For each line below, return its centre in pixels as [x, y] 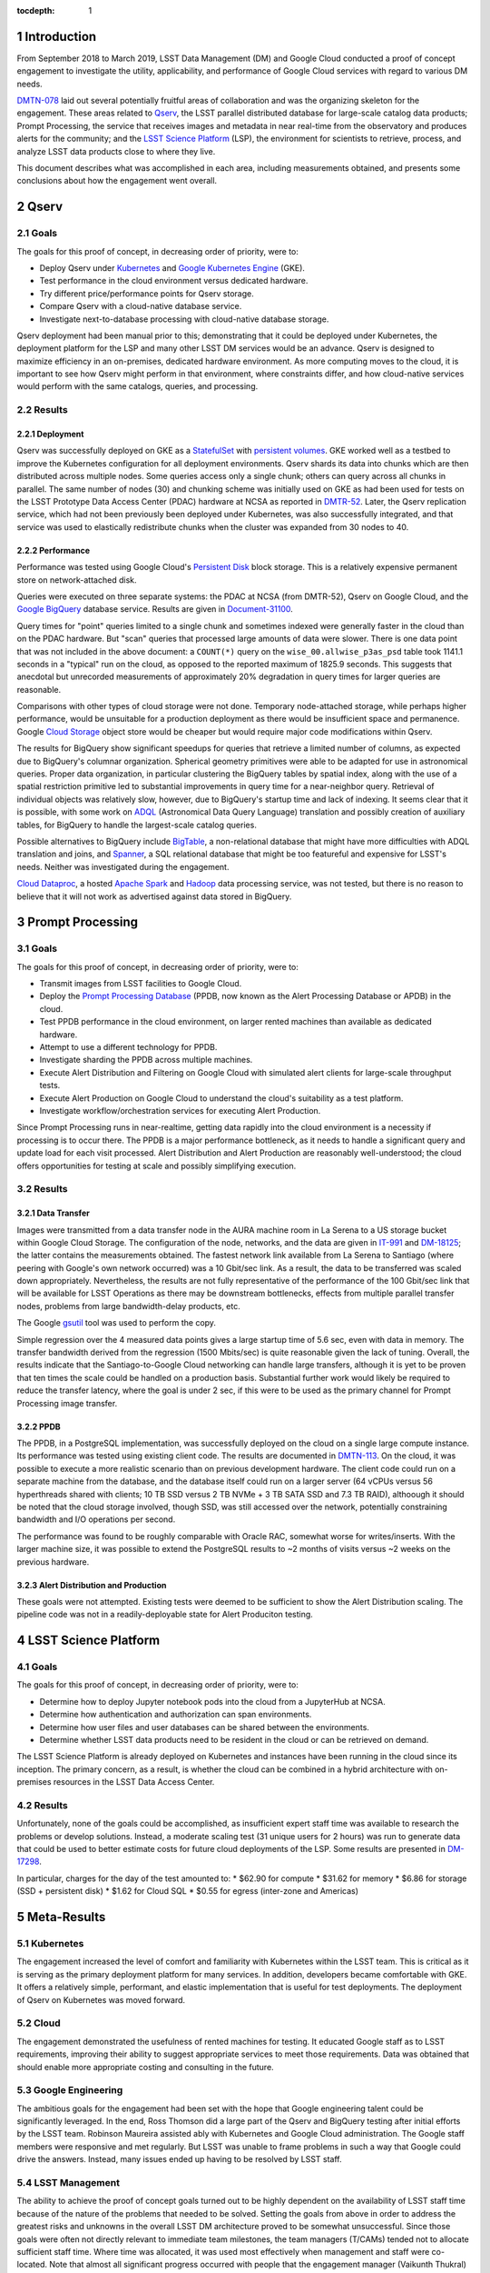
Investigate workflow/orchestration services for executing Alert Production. [180, 1111]
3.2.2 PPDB [39, 1427]
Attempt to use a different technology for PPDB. [128, 1047]
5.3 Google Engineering [70, 2090]
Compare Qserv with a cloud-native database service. [141, 306]
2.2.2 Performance [54, 550]
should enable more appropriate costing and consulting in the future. [145, 2067]
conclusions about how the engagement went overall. [117, 181]
